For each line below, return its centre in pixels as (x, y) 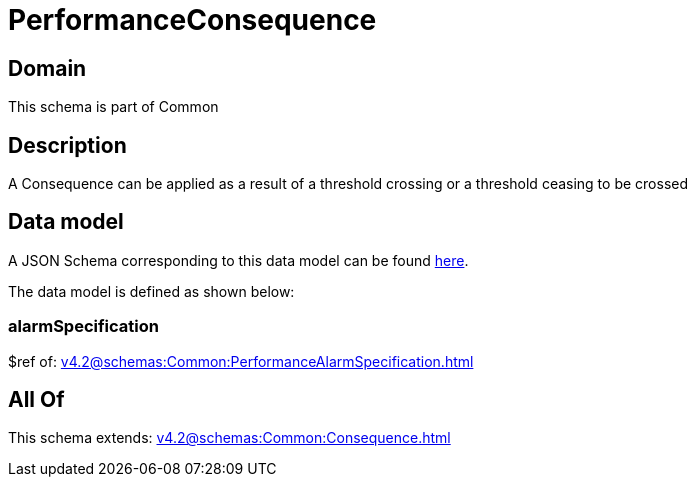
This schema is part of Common (113, 107)
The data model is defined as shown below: (151, 291)
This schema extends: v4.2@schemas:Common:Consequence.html (229, 438)
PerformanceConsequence (192, 20)
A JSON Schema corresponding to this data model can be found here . (238, 260)
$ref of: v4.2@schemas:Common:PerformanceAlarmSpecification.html (241, 361)
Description (67, 145)
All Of (36, 400)
